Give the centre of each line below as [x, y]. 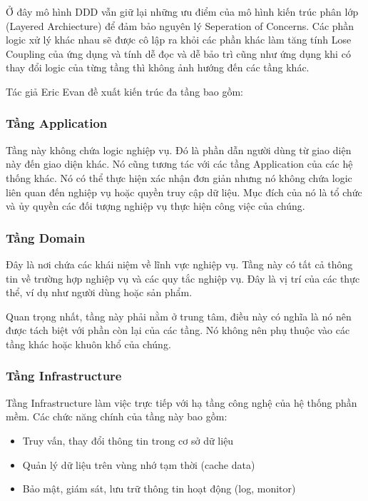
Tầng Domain [46, 237]
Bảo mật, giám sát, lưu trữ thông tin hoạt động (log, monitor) [159, 489]
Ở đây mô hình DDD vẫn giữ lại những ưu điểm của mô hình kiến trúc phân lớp [182, 11]
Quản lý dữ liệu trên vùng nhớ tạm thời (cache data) [139, 464]
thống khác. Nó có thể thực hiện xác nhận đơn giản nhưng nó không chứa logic [179, 177]
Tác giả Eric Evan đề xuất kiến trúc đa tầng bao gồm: [124, 91]
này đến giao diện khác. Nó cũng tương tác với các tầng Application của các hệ [179, 164]
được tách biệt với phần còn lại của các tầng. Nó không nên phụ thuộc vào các [178, 330]
